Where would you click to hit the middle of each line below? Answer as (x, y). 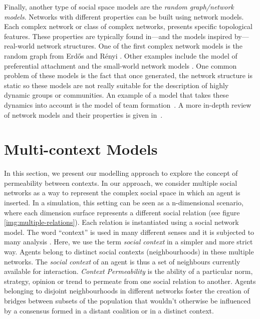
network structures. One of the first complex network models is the (140, 46)
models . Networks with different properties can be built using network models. (124, 16)
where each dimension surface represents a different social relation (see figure (122, 212)
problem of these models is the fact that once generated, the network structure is (128, 75)
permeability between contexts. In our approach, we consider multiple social (121, 183)
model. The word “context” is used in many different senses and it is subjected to (129, 232)
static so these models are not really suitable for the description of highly (116, 85)
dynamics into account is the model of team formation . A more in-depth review (128, 104)
